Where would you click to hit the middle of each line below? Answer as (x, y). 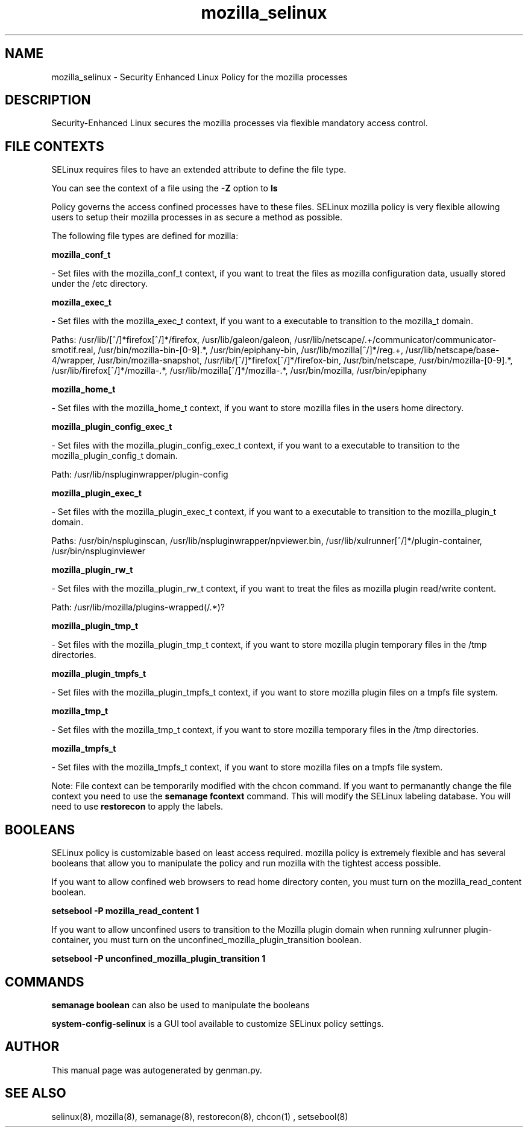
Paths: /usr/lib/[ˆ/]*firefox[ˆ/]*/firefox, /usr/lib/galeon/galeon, (172, 340)
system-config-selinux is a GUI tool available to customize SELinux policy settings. (218, 1023)
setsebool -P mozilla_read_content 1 (125, 911)
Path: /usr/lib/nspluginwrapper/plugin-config (140, 475)
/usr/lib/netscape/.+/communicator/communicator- (395, 340)
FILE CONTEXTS (55, 146)
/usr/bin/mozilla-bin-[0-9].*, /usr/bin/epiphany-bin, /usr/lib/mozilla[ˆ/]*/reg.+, (250, 350)
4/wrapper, (73, 360)
